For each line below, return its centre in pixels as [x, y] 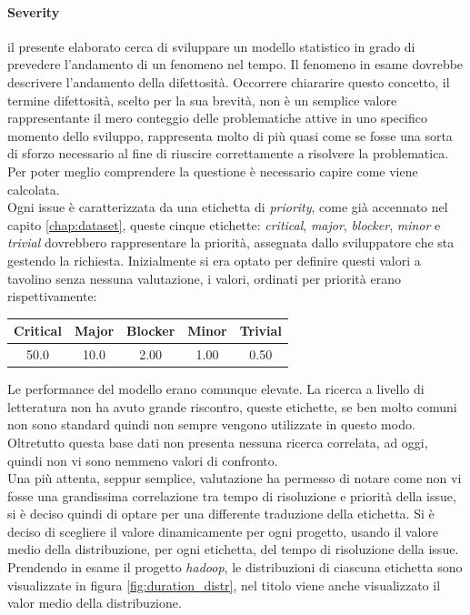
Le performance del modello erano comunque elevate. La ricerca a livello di [216, 389]
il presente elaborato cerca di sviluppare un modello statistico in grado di [211, 46]
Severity [34, 11]
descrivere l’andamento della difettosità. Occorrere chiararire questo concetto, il [229, 81]
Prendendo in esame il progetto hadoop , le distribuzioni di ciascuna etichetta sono [235, 567]
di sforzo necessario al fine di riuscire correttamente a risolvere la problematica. [228, 153]
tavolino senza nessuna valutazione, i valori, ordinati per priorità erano [204, 278]
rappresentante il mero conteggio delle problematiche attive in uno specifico [217, 118]
